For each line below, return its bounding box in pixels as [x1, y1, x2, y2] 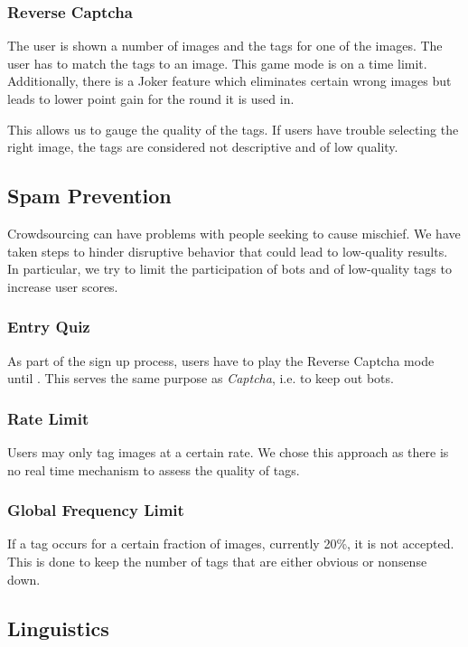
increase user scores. [7, 277, 118, 295]
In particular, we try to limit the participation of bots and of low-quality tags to [7, 259, 452, 278]
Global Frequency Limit [7, 499, 184, 521]
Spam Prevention [7, 182, 172, 210]
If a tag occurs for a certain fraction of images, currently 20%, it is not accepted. [7, 534, 454, 553]
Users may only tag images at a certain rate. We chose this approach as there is [7, 442, 449, 461]
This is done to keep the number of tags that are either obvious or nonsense [7, 551, 427, 570]
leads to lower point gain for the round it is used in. [7, 89, 295, 108]
